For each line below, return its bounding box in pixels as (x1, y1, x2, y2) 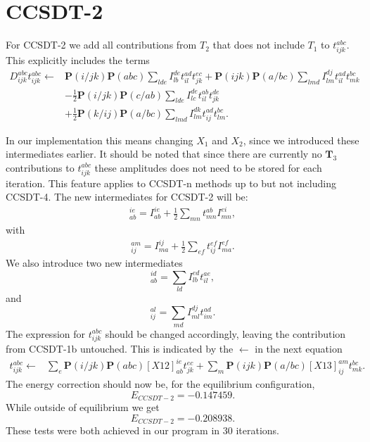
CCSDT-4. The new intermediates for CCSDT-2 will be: (6, 189, 248, 204)
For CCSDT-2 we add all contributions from (6, 37, 197, 52)
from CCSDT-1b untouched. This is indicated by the (6, 341, 234, 356)
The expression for (6, 326, 86, 341)
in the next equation (255, 341, 343, 356)
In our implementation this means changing (6, 132, 193, 147)
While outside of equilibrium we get (6, 400, 160, 415)
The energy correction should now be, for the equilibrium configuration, (6, 377, 315, 391)
